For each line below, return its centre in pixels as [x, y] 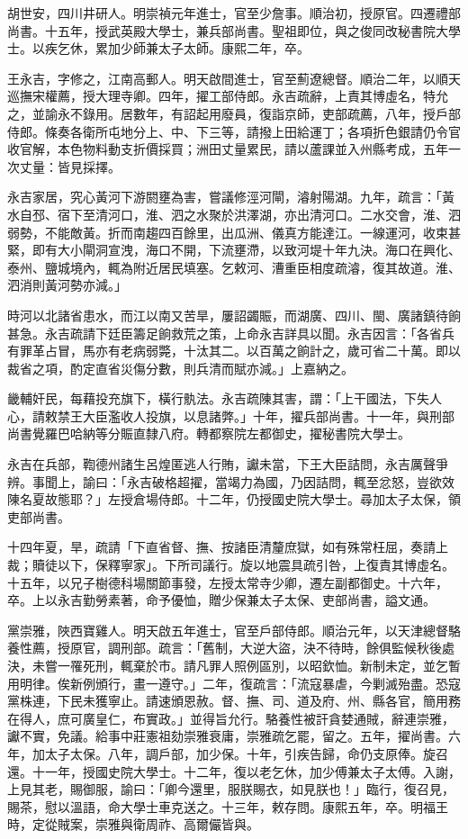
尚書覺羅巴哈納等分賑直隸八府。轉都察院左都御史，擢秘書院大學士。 [209, 433]
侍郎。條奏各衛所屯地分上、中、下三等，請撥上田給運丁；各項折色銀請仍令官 [234, 131]
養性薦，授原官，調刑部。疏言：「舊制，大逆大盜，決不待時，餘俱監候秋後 [225, 648]
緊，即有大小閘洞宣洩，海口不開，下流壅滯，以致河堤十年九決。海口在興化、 [234, 250]
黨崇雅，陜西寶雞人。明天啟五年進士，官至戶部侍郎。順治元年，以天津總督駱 [234, 630]
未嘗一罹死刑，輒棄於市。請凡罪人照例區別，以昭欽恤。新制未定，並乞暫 [246, 665]
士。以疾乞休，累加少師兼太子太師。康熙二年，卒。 [158, 48]
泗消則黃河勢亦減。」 [67, 285]
